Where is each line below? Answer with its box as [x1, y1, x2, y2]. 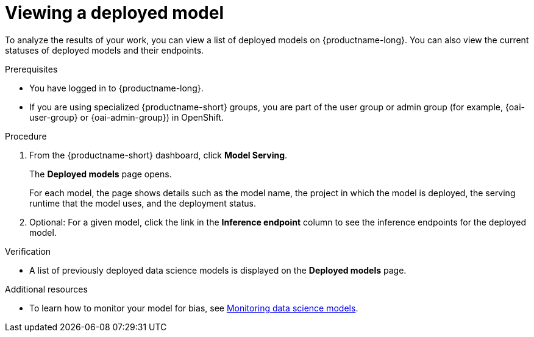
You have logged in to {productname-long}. [29, 82, 204, 93]
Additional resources [5, 283, 88, 294]
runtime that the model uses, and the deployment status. [29, 197, 256, 208]
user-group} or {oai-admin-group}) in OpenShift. [29, 112, 224, 122]
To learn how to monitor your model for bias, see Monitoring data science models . [29, 302, 358, 313]
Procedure [5, 130, 47, 141]
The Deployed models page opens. [29, 168, 172, 179]
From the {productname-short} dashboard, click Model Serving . [29, 149, 288, 160]
